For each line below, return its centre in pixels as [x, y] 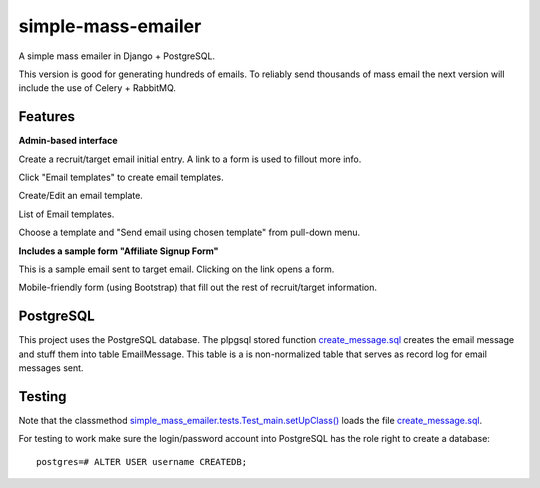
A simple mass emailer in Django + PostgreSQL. [116, 56]
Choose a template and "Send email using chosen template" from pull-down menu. [189, 232]
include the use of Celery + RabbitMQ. [97, 88]
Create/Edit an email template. [81, 196]
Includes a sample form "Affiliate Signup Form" [118, 251]
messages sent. [51, 368]
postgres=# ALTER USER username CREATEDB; [142, 461]
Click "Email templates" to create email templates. [121, 177]
